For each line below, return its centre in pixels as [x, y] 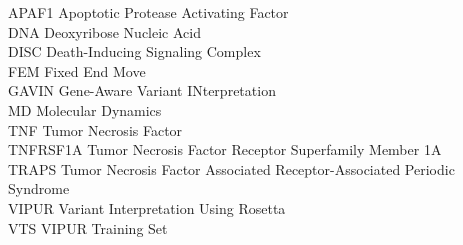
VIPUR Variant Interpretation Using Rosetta [147, 207]
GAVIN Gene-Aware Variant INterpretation [142, 90]
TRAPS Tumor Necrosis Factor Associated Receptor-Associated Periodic [231, 168]
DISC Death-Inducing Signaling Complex [134, 51]
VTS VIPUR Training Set [88, 227]
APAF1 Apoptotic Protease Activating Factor [148, 12]
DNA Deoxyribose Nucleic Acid [104, 31]
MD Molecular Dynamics [85, 109]
